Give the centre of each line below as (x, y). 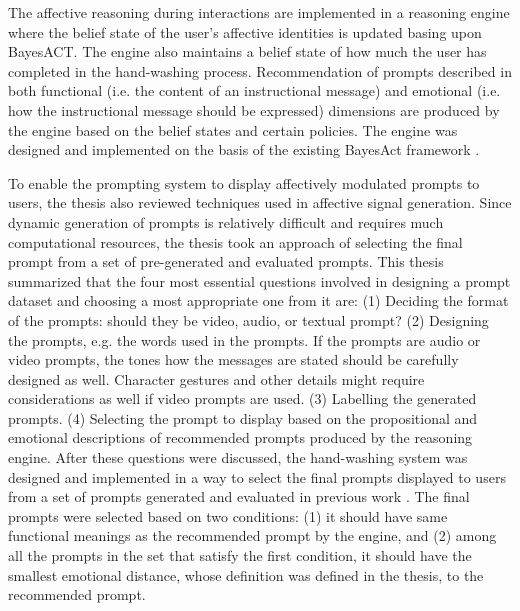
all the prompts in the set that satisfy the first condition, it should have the (240, 555)
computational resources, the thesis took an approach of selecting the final (235, 241)
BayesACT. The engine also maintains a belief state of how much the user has (247, 51)
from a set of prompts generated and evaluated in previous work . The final (239, 496)
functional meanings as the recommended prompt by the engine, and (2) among (252, 535)
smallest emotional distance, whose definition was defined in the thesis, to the (246, 574)
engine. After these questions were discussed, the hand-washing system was (238, 457)
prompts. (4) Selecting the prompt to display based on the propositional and (243, 417)
